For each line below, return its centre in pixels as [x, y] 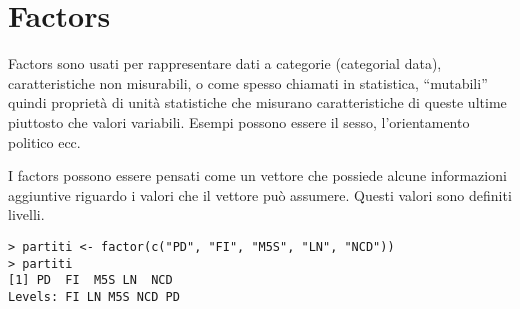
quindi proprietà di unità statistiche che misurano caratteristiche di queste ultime [257, 102]
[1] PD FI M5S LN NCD [90, 280]
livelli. [26, 214]
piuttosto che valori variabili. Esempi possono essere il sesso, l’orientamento [239, 121]
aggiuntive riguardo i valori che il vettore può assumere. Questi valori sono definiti [260, 194]
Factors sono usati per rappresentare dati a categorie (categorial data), [225, 63]
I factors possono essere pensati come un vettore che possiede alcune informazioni [257, 175]
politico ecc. [44, 141]
